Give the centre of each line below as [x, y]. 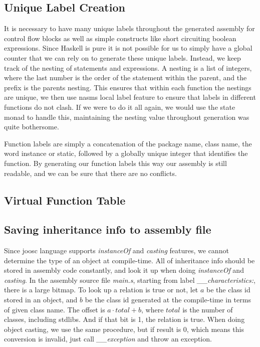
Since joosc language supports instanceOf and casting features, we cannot [116, 250]
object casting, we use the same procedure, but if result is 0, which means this [124, 329]
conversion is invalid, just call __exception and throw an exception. [108, 339]
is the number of [208, 309]
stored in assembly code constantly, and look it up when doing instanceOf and [124, 270]
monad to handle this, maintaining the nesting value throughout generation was [127, 117]
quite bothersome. [32, 127]
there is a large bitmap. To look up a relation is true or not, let [101, 290]
